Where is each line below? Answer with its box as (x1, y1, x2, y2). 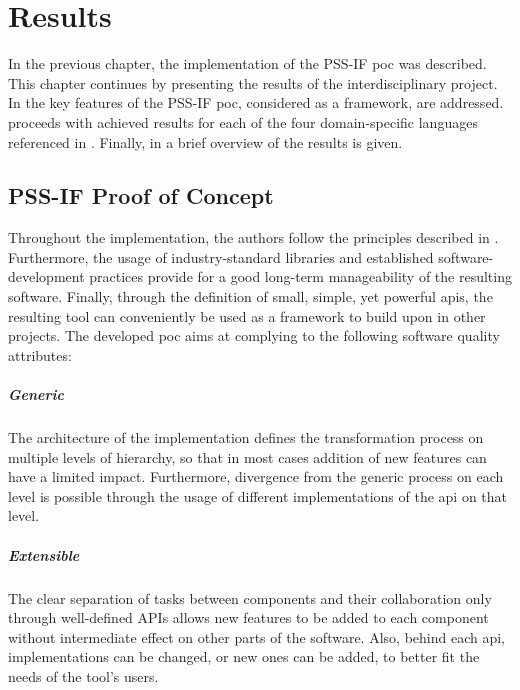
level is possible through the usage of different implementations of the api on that (8, 485, 508, 506)
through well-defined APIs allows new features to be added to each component (8, 607, 489, 628)
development (8, 266, 85, 287)
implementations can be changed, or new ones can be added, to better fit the (8, 646, 480, 667)
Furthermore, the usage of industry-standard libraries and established (8, 246, 434, 267)
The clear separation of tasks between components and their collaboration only (8, 587, 492, 608)
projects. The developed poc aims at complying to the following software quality (8, 325, 500, 346)
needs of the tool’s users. (8, 665, 159, 686)
